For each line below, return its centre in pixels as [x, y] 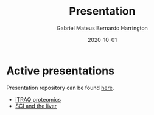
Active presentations [60, 71]
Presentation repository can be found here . [60, 88]
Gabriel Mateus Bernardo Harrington [102, 28]
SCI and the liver [36, 106]
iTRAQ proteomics [38, 99]
